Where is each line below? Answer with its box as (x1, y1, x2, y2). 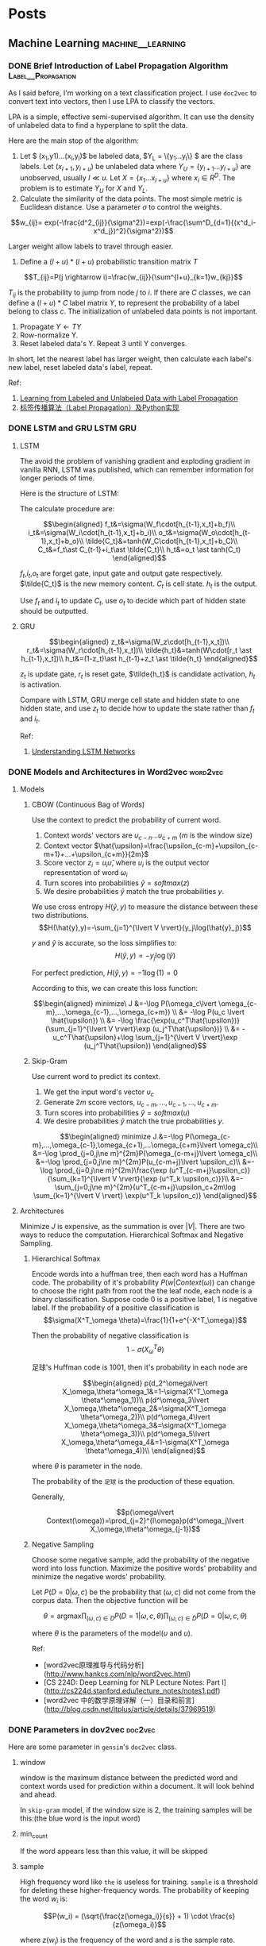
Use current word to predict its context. (31, 1072, 161, 1081)
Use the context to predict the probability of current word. (31, 815, 222, 824)
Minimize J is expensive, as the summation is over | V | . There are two (19, 1221, 245, 1231)
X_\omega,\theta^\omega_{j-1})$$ (90, 1524, 201, 1534)
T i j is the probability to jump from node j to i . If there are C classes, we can (8, 287, 252, 299)
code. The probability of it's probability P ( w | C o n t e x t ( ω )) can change (31, 1277, 256, 1287)
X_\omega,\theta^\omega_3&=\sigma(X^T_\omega (64, 1420, 226, 1430)
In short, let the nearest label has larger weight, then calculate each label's (8, 354, 252, 364)
